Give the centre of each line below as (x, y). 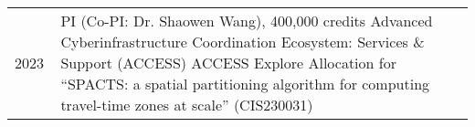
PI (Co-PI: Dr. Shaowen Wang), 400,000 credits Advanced (247, 21)
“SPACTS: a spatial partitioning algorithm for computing (245, 84)
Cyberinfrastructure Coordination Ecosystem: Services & (243, 42)
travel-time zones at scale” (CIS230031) (187, 105)
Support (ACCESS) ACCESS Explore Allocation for (228, 63)
